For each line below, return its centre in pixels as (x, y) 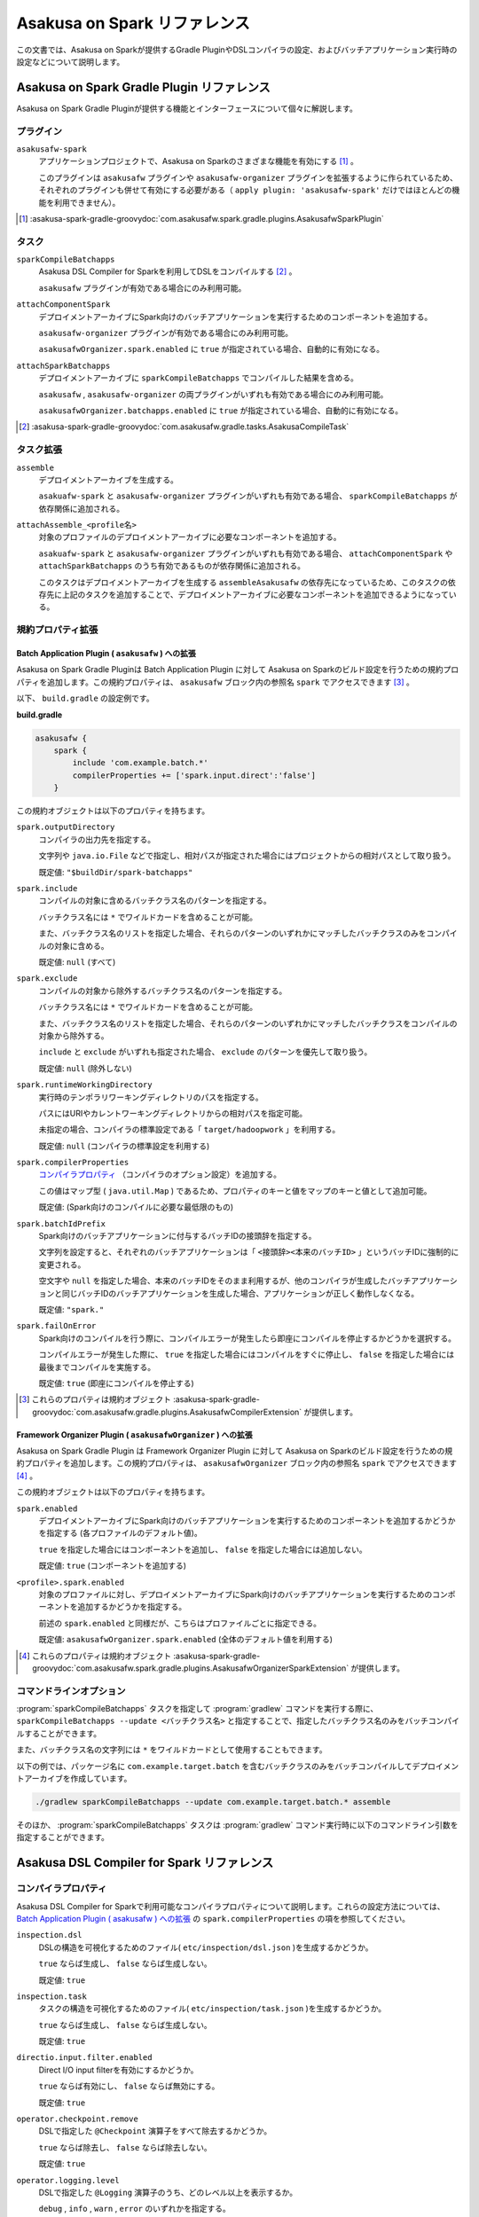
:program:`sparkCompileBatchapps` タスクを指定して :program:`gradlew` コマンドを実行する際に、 (197, 1709)
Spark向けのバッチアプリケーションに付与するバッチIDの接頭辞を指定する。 (177, 1236)
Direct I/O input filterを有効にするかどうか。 (118, 2070)
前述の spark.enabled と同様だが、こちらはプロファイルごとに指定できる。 (180, 1623)
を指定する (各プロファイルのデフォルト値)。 (121, 1533)
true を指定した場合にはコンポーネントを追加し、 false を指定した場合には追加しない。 (203, 1549)
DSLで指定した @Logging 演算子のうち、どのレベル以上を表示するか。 (168, 2192)
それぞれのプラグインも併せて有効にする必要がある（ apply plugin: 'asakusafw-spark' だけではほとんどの (245, 190)
